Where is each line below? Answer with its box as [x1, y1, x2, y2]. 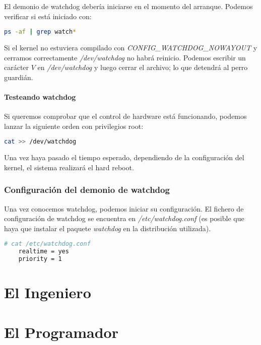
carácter [4, 62, 29, 73]
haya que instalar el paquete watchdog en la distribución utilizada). [4, 223, 211, 233]
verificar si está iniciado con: [4, 11, 92, 21]
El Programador [4, 321, 118, 342]
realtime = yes [18, 248, 69, 255]
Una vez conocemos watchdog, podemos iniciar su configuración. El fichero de [4, 203, 244, 214]
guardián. [4, 72, 33, 82]
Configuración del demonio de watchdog [4, 183, 170, 196]
